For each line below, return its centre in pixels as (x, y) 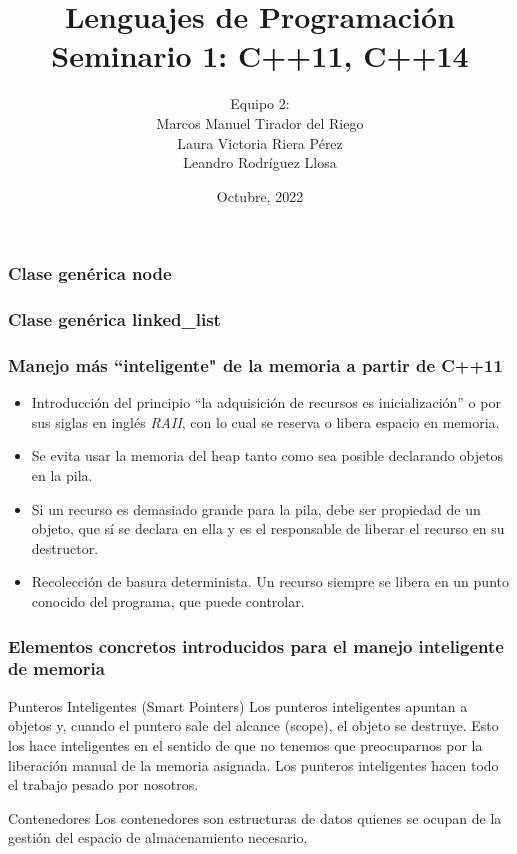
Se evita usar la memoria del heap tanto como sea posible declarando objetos (267, 455)
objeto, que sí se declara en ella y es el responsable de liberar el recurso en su (268, 528)
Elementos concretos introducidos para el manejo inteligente (256, 645)
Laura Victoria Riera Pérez (260, 142)
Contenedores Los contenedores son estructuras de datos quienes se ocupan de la (255, 817)
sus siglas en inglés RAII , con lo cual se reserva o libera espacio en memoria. (265, 421)
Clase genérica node (90, 273)
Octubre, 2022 (260, 195)
